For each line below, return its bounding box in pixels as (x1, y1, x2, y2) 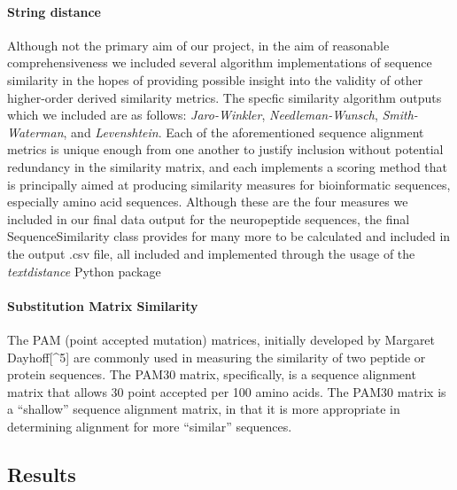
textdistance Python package (7, 261, 161, 280)
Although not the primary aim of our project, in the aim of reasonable (7, 35, 390, 54)
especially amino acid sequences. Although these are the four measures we (7, 192, 408, 211)
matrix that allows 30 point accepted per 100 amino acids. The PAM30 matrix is (7, 382, 446, 401)
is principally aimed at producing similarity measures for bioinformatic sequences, (7, 175, 451, 193)
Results (7, 460, 76, 487)
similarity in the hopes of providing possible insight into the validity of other (7, 70, 423, 89)
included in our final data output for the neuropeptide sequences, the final (7, 209, 410, 228)
